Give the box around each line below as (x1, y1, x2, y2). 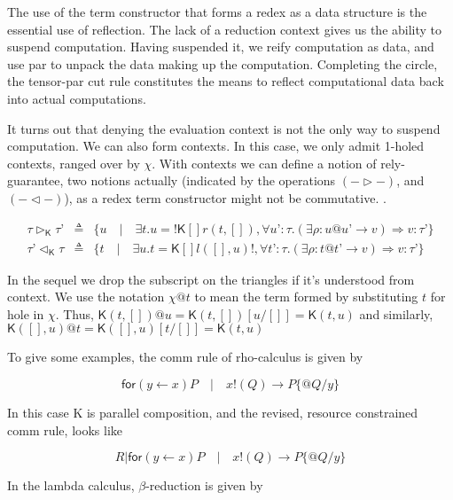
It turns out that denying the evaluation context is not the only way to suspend (7, 119, 441, 137)
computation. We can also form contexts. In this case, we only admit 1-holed (7, 137, 425, 155)
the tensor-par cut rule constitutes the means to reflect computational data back (7, 72, 444, 90)
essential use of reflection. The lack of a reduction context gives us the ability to (7, 20, 442, 38)
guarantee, (7, 171, 64, 190)
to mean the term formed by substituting (194, 287, 418, 306)
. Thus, (55, 304, 94, 323)
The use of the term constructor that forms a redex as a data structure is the (7, 3, 427, 20)
